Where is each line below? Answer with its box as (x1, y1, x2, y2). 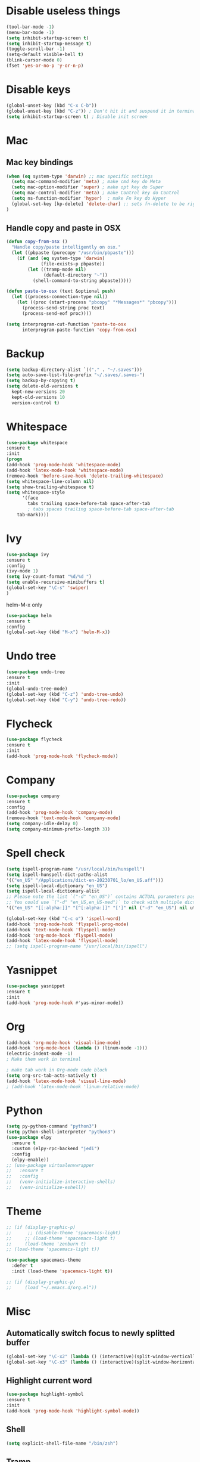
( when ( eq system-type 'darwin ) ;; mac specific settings (6, 173, 153, 179)
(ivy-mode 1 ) (6, 568, 39, 574)
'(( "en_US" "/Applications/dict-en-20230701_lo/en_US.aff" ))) (6, 877, 164, 883)
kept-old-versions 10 (11, 394, 65, 400)
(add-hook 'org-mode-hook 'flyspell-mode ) (6, 932, 113, 938)
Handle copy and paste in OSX (6, 223, 121, 233)
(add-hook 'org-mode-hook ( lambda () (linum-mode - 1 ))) (6, 1045, 148, 1051)
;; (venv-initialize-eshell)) (6, 1185, 86, 1191)
